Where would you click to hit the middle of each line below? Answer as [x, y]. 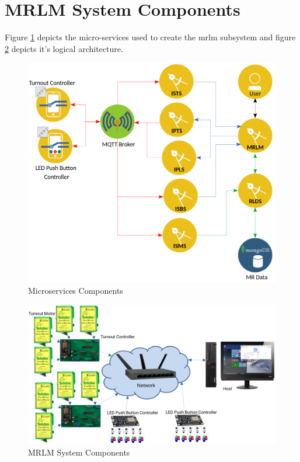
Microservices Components [76, 291]
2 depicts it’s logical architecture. [64, 48]
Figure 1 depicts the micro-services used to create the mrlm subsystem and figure [150, 37]
